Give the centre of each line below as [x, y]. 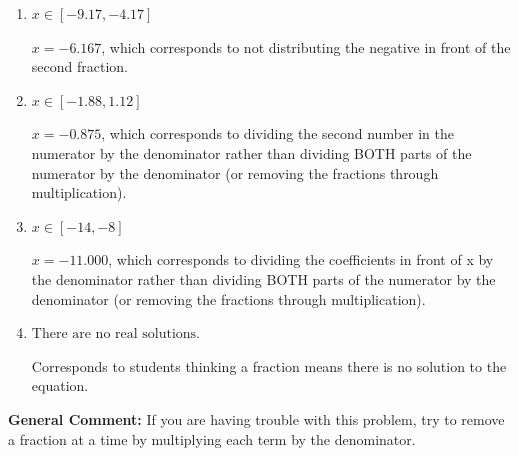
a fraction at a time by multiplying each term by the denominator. [212, 438]
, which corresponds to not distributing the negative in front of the [306, 46]
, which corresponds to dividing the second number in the [277, 133]
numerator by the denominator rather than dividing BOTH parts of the [251, 152]
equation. [60, 385]
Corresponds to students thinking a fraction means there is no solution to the [269, 365]
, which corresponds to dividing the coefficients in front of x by [301, 259]
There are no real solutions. [116, 334]
